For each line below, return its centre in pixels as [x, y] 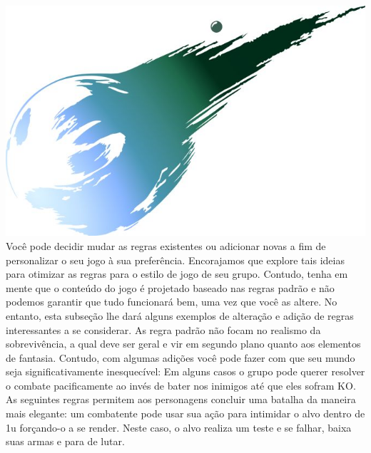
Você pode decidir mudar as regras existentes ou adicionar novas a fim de [166, 245]
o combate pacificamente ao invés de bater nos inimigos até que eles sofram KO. [181, 385]
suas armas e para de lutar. [65, 441]
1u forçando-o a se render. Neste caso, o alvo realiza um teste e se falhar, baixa [179, 427]
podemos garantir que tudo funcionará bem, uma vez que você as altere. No [172, 302]
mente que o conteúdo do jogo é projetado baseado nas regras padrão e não [170, 287]
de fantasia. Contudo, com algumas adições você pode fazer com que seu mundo [181, 357]
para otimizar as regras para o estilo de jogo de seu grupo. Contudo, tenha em [177, 274]
